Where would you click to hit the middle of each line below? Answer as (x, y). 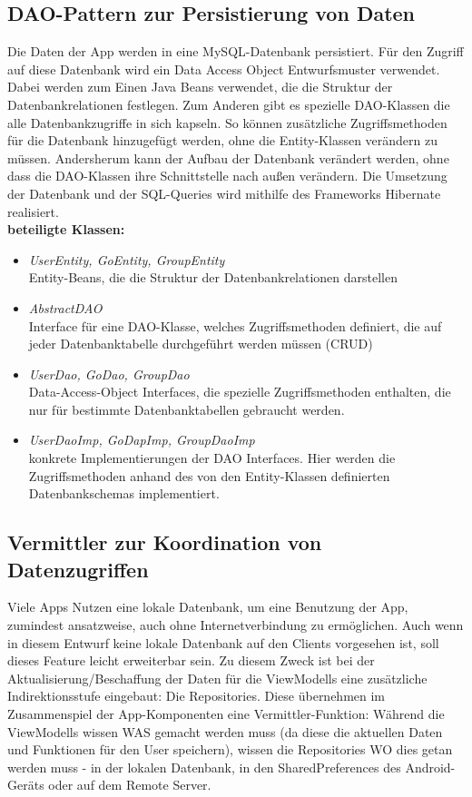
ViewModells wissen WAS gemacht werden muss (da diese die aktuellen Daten (225, 731)
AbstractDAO (65, 307)
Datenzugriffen (78, 569)
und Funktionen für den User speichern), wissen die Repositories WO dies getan (230, 749)
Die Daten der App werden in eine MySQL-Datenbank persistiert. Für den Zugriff (236, 51)
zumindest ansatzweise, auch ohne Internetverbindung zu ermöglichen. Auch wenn (236, 625)
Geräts (26, 785)
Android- (430, 767)
